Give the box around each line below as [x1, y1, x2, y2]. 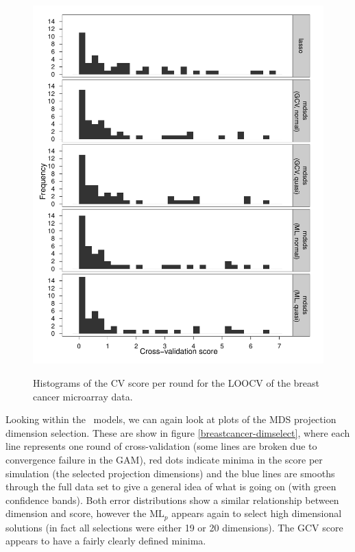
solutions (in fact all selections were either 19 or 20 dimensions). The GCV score [5, 520, 343, 534]
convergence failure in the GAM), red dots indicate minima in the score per [5, 453, 323, 467]
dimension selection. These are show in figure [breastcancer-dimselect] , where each [5, 425, 350, 440]
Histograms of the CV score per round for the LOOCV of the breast [33, 376, 319, 390]
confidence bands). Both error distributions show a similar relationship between [5, 492, 339, 507]
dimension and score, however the [5, 506, 147, 520]
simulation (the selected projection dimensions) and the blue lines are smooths [5, 466, 335, 480]
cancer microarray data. [33, 389, 133, 403]
